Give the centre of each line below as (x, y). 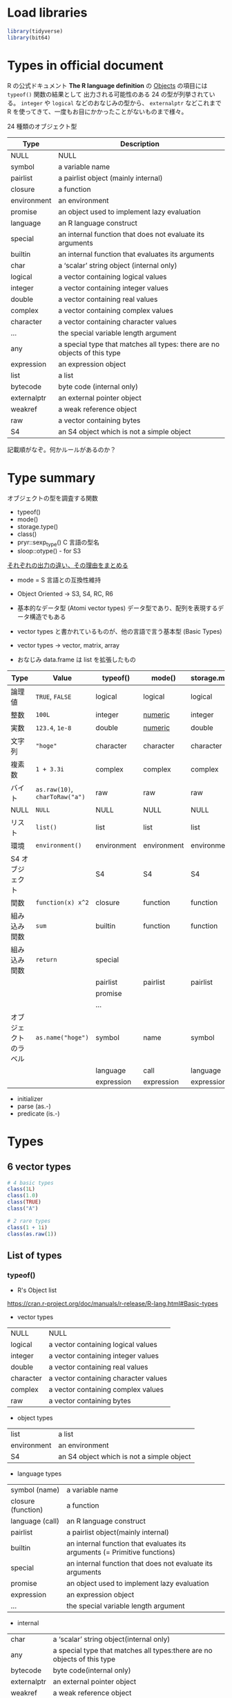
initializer (30, 1098)
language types (39, 1474)
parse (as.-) (34, 1106)
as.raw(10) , (55, 789)
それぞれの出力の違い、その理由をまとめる (68, 565)
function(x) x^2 (62, 902)
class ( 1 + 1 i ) (28, 1227)
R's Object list (37, 1290)
